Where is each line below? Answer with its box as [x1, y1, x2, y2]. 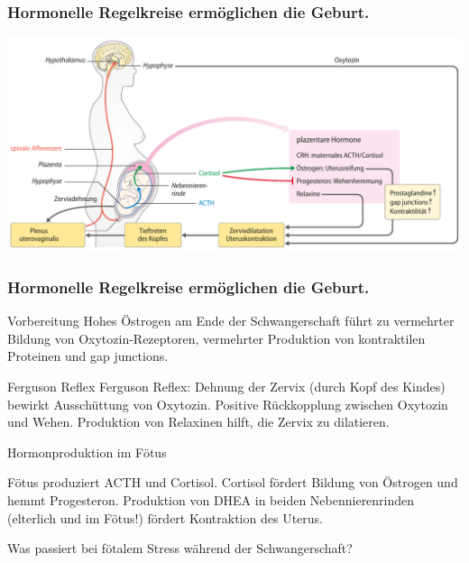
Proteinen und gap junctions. [7, 346, 169, 365]
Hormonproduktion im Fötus [7, 442, 167, 461]
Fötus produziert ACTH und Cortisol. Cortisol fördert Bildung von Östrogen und [7, 473, 458, 492]
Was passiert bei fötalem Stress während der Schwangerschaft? [7, 539, 353, 558]
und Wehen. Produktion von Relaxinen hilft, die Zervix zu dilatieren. [7, 412, 390, 431]
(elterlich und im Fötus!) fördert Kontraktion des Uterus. [7, 508, 323, 527]
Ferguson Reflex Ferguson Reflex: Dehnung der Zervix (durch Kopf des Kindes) [7, 377, 446, 396]
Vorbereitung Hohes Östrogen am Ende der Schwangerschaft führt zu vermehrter [7, 311, 455, 330]
